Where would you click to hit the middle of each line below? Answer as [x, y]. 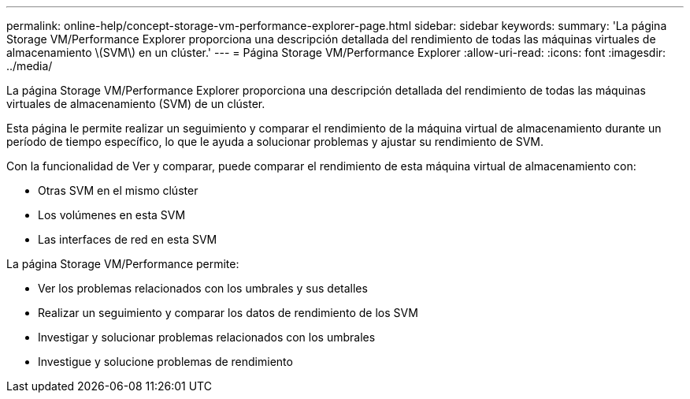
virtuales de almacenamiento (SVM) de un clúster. [136, 104]
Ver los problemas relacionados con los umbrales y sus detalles [203, 288]
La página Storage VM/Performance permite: [123, 264]
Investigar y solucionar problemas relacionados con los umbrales [207, 337]
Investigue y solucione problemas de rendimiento [165, 362]
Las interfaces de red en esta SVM [128, 239]
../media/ [30, 66]
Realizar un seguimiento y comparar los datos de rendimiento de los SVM [228, 313]
